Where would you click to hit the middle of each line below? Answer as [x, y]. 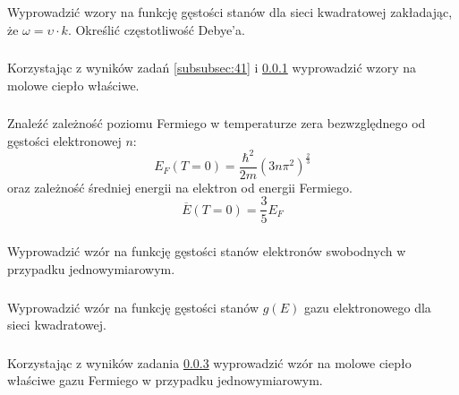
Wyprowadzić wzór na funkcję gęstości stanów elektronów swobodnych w [207, 251]
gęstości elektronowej [64, 140]
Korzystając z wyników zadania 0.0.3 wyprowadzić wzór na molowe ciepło [209, 362]
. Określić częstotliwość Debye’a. [156, 29]
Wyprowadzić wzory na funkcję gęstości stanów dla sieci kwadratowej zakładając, [230, 11]
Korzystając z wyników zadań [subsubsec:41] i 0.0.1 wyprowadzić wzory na [212, 68]
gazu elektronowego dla [367, 307]
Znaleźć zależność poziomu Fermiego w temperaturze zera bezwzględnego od [217, 123]
